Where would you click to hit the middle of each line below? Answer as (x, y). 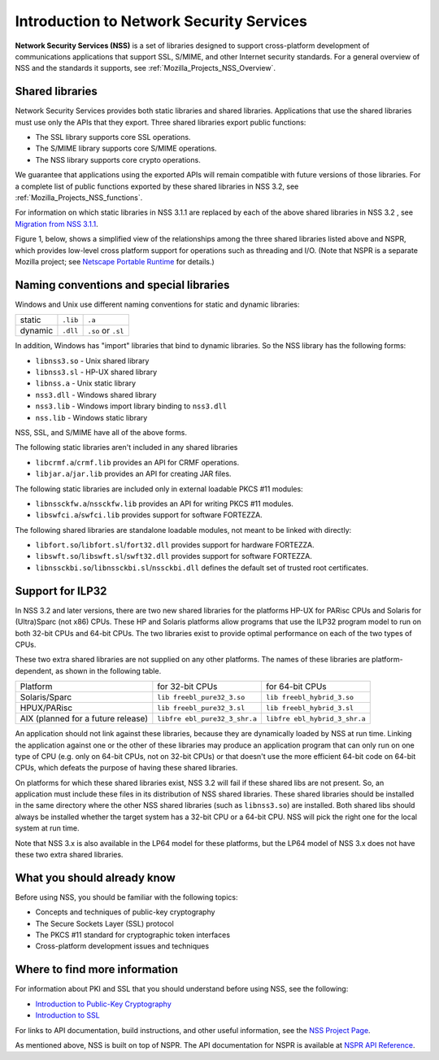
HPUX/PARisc (46, 708)
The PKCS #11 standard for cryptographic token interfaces (133, 935)
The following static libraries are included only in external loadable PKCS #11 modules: (159, 489)
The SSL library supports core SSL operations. (113, 137)
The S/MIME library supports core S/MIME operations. (126, 148)
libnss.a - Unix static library (86, 383)
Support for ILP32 (61, 591)
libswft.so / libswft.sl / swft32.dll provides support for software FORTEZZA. (174, 556)
